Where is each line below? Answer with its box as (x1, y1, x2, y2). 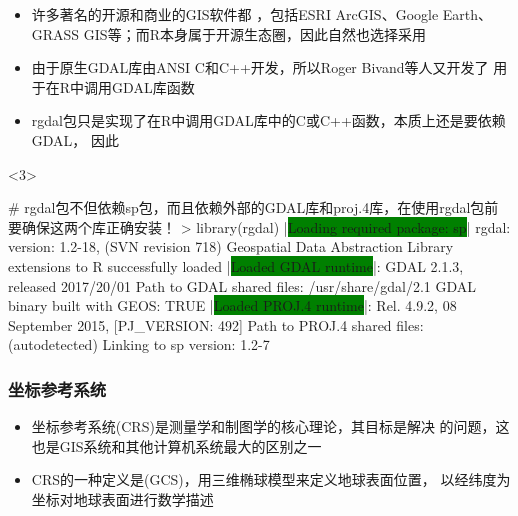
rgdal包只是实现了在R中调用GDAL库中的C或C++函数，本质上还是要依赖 (31, 110, 506, 131)
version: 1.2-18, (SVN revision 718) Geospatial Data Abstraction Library (8, 236, 454, 257)
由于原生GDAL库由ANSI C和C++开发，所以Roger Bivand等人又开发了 (31, 57, 489, 78)
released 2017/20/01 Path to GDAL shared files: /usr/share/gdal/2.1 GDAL (8, 275, 476, 296)
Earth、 (442, 4, 493, 24)
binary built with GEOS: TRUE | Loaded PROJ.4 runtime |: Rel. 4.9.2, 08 (8, 295, 457, 316)
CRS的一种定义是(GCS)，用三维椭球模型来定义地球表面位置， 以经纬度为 (31, 469, 511, 490)
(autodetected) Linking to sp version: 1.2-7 (8, 334, 270, 355)
